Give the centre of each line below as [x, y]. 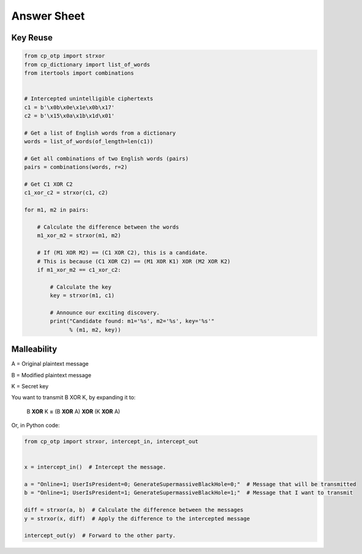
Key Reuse [32, 38]
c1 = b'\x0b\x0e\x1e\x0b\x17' [69, 107]
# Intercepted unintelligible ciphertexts [89, 99]
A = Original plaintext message [50, 364]
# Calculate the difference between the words [108, 227]
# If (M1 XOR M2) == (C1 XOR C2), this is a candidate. [123, 253]
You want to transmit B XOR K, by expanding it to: [73, 397]
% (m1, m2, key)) [95, 330]
